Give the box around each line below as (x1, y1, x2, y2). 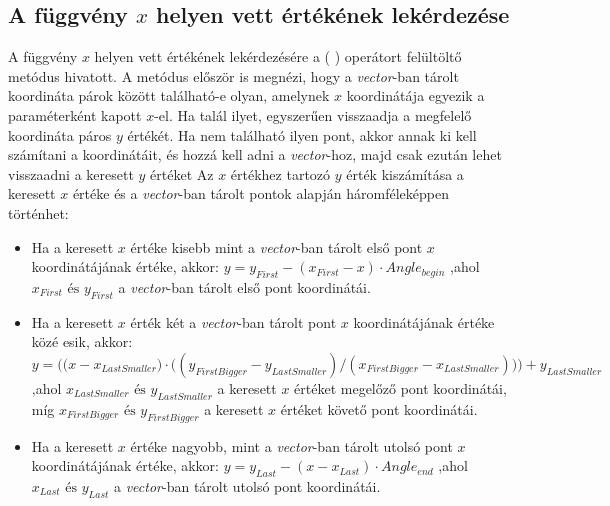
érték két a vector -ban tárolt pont (130, 311, 337, 332)
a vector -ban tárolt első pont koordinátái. (118, 276, 371, 297)
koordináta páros (8, 124, 112, 145)
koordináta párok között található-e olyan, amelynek (8, 85, 330, 106)
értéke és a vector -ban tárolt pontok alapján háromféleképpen (72, 183, 449, 204)
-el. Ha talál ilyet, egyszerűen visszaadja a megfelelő (154, 104, 472, 125)
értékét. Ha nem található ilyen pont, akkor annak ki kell (127, 124, 477, 145)
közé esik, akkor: (31, 331, 133, 352)
